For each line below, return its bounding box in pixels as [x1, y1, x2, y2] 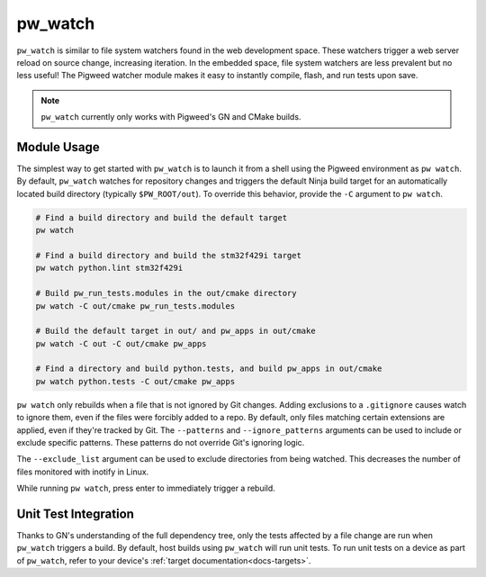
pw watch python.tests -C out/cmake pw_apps [35, 376, 236, 386]
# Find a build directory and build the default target [35, 212, 288, 222]
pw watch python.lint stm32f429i [35, 263, 184, 274]
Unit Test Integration [16, 507, 135, 521]
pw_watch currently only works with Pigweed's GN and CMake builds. [40, 112, 301, 122]
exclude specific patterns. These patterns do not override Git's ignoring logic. [16, 437, 305, 448]
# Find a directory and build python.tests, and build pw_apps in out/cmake [35, 364, 382, 374]
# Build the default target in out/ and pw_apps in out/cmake [35, 326, 316, 337]
